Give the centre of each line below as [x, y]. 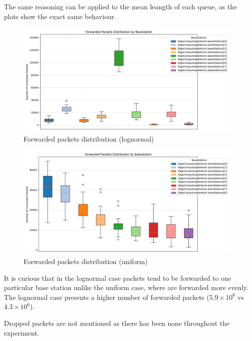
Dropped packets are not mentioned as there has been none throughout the [117, 323]
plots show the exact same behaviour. [60, 16]
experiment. [22, 332]
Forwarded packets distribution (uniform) [86, 261]
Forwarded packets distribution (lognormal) [89, 138]
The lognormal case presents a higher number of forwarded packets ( [107, 297]
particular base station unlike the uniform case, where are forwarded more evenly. [126, 287]
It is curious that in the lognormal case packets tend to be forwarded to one [118, 278]
